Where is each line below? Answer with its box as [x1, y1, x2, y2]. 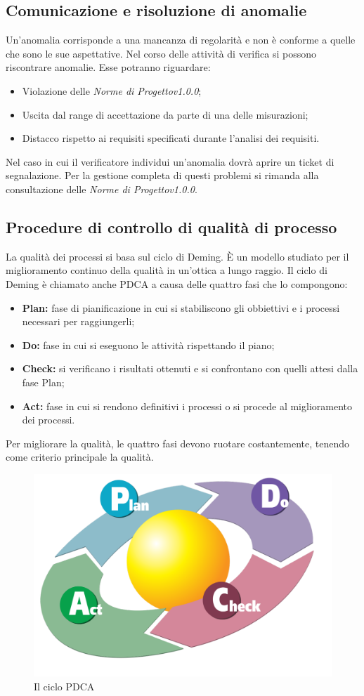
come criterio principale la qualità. [6, 449, 154, 464]
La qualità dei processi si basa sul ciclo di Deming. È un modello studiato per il [6, 249, 349, 263]
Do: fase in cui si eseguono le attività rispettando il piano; [22, 337, 275, 352]
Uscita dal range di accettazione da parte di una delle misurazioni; [22, 107, 308, 122]
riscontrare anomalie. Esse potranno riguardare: [6, 60, 211, 74]
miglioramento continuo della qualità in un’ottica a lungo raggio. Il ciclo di [6, 263, 327, 277]
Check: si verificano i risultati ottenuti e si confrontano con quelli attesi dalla [22, 361, 358, 376]
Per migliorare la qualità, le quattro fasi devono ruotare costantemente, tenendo [6, 435, 350, 450]
